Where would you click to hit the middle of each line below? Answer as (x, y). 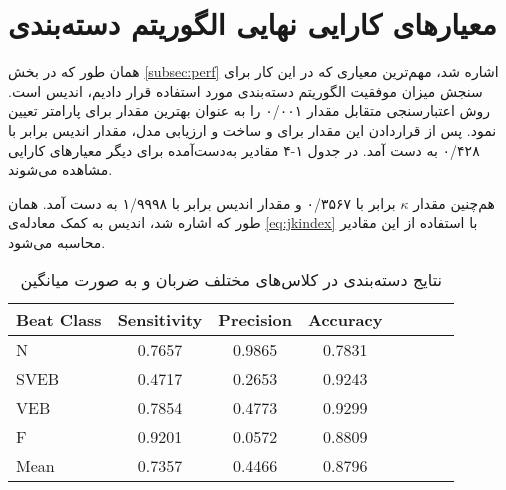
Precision (255, 320)
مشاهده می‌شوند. (60, 169)
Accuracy (345, 320)
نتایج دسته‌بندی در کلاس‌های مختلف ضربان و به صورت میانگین (231, 280)
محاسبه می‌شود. (57, 241)
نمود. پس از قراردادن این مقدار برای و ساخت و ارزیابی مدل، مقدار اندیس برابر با (252, 129)
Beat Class (59, 320)
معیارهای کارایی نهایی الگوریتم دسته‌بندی (252, 23)
